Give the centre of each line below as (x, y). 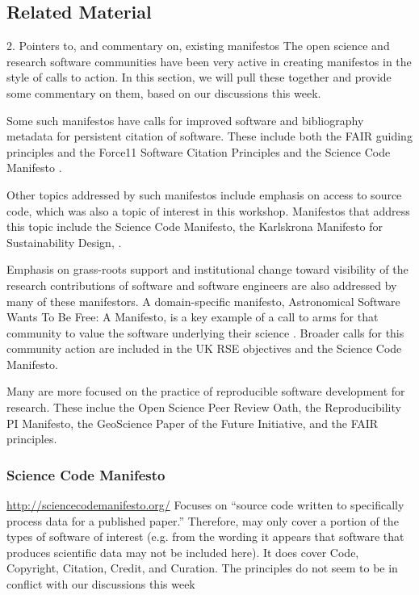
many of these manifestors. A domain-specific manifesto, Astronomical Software (203, 301)
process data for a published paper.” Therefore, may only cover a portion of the (203, 520)
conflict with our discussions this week (101, 584)
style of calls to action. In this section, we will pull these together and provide (199, 77)
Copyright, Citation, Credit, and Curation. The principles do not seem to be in (202, 568)
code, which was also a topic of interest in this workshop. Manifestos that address (208, 210)
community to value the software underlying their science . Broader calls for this (205, 332)
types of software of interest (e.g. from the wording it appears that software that (205, 536)
